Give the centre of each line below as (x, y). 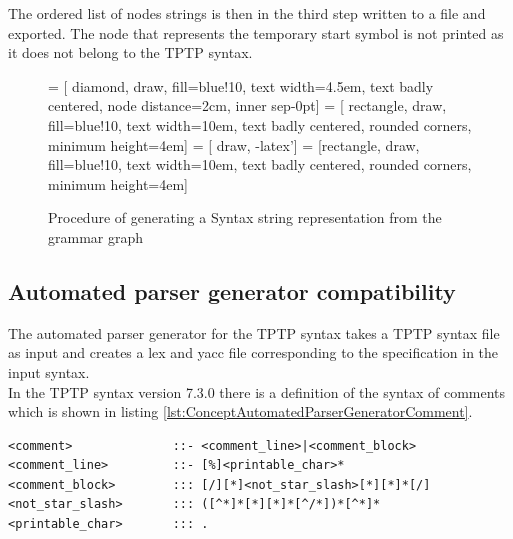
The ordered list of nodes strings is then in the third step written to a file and (247, 13)
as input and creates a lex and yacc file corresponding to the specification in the (253, 352)
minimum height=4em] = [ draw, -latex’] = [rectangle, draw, (234, 144)
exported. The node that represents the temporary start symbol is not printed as (256, 32)
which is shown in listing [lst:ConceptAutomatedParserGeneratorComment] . (240, 411)
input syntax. (49, 371)
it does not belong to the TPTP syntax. (130, 52)
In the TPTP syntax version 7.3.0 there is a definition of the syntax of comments (257, 391)
